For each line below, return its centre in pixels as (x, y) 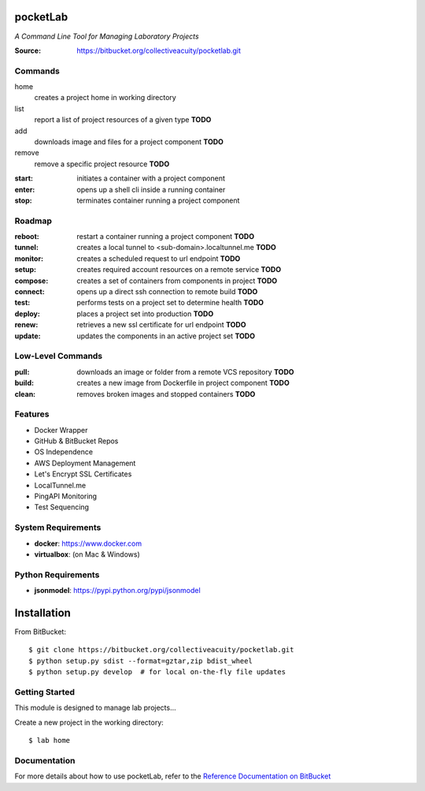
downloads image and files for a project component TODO (129, 142)
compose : (31, 281)
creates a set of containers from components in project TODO (177, 281)
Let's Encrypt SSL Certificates (83, 474)
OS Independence (64, 452)
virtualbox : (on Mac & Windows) (87, 554)
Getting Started (44, 692)
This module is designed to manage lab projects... (95, 708)
